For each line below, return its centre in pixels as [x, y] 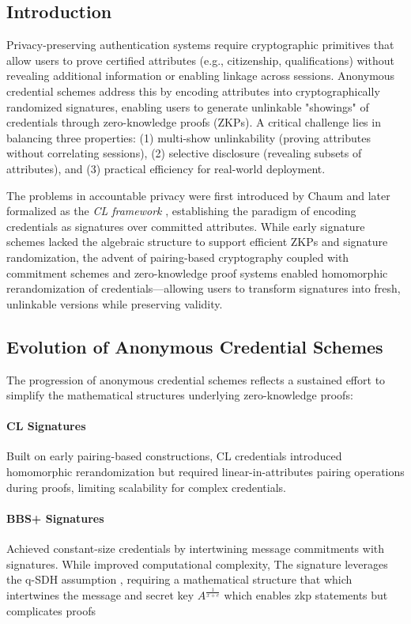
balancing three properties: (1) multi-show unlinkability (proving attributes [189, 137]
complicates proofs [51, 610]
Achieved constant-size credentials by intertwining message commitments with [196, 548]
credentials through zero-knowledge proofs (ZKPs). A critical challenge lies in [194, 122]
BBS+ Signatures [55, 518]
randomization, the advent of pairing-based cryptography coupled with [178, 257]
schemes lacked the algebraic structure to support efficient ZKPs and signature [197, 242]
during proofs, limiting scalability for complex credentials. [146, 487]
